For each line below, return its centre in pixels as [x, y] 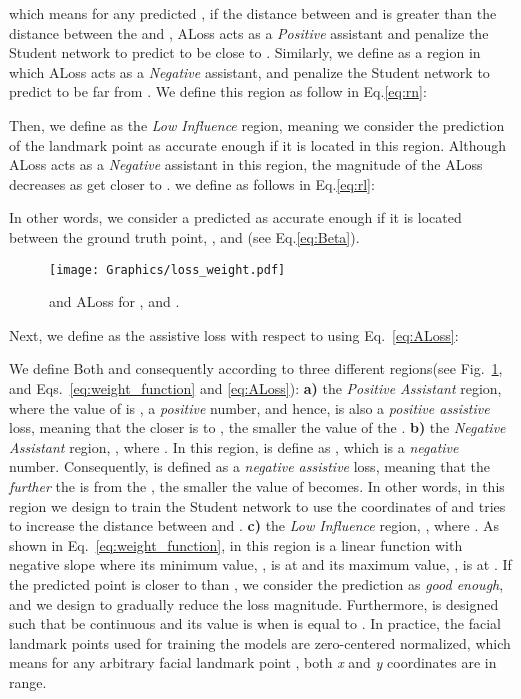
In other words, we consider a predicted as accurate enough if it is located [235, 217]
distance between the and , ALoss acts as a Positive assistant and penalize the [249, 32]
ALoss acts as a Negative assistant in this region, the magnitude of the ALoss [246, 164]
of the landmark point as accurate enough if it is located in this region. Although [257, 144]
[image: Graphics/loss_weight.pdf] [167, 269]
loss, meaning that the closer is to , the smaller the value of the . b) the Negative [257, 427]
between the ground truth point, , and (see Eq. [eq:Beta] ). [184, 236]
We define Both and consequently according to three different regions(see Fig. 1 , [256, 368]
